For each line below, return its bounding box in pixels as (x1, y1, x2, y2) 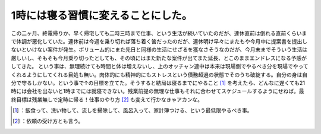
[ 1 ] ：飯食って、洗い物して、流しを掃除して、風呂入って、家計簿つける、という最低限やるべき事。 (12, 107, 253, 114)
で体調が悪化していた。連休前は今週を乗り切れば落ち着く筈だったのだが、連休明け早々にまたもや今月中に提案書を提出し (11, 37, 308, 44)
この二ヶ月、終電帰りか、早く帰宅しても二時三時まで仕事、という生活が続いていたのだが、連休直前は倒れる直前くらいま (11, 30, 307, 37)
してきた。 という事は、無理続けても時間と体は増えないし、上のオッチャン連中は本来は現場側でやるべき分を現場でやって (11, 63, 309, 70)
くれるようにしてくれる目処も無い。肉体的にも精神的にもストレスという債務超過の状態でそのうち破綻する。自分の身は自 (11, 71, 308, 78)
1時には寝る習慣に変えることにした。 (11, 9, 193, 22)
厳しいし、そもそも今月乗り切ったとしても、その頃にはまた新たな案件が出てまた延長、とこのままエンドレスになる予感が (11, 54, 307, 62)
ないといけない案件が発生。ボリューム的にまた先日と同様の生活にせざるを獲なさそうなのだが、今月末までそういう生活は (11, 46, 308, 53)
